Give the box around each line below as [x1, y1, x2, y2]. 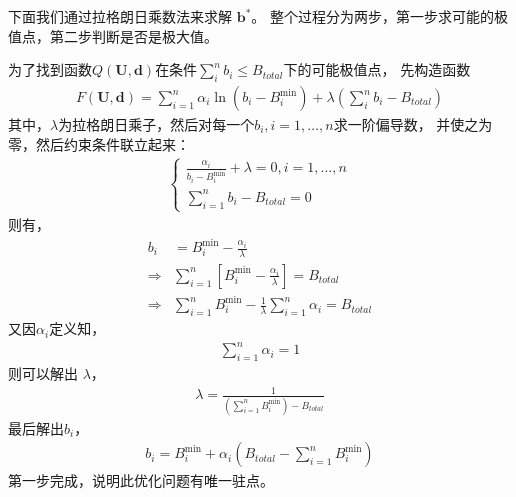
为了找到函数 [8, 59, 92, 80]
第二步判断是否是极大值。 [49, 25, 218, 46]
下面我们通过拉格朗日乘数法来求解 [8, 6, 232, 26]
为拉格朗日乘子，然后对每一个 [58, 114, 255, 135]
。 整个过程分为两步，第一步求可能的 [251, 6, 494, 26]
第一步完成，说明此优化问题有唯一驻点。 [8, 470, 274, 491]
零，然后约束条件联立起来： [8, 133, 190, 154]
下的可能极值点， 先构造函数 [283, 59, 471, 80]
